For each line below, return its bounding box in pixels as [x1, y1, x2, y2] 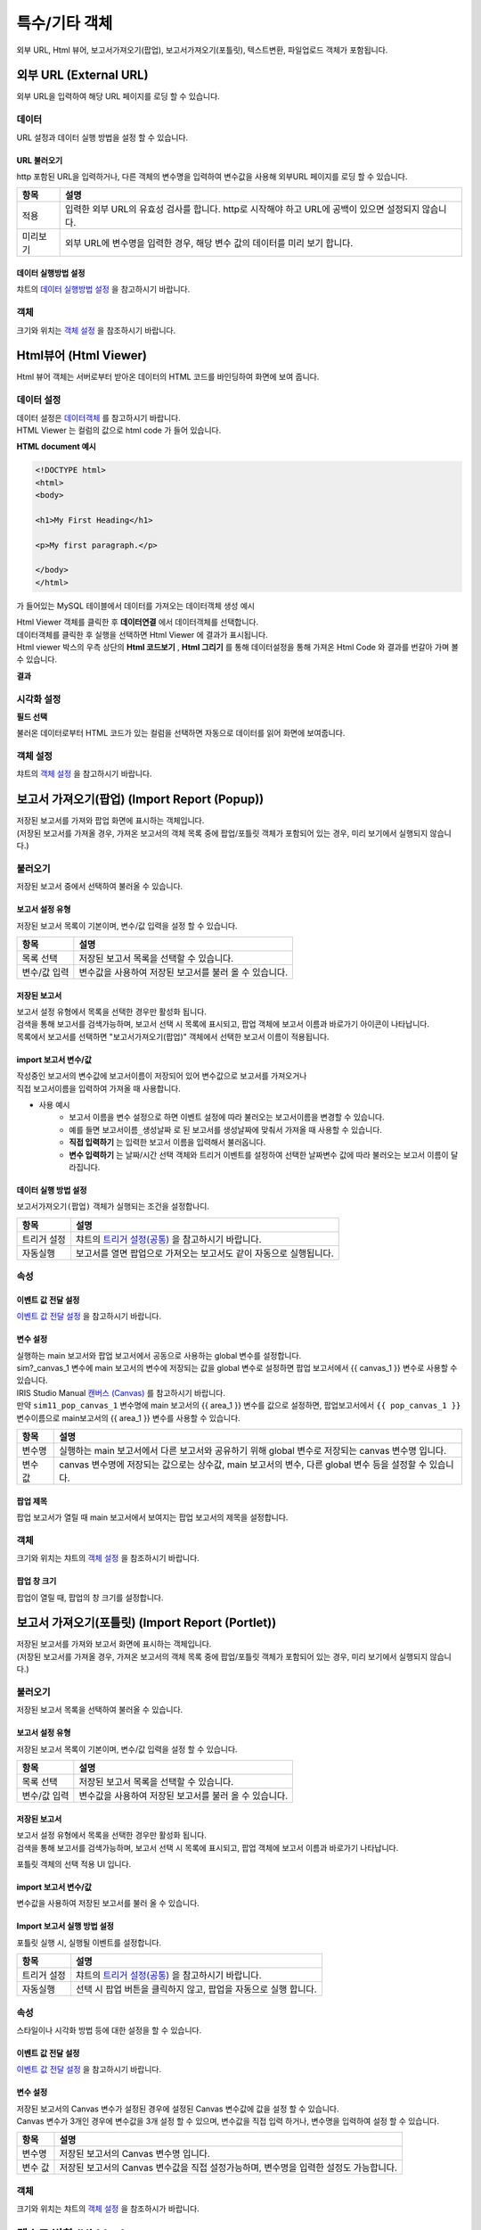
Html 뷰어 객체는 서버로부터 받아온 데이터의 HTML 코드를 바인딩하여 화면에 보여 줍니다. [16, 371, 320, 383]
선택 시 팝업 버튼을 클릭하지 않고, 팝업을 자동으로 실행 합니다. [76, 1983, 317, 1995]
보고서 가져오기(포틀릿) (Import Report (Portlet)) [16, 1615, 277, 1631]
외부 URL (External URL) [16, 68, 149, 83]
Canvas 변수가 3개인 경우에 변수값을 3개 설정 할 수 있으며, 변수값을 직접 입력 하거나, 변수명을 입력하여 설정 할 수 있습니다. [16, 2116, 440, 2127]
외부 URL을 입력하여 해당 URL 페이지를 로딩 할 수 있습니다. [16, 91, 220, 102]
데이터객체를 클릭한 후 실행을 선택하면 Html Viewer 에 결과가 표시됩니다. [16, 629, 268, 640]
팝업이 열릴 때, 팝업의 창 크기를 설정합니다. [16, 1592, 164, 1603]
